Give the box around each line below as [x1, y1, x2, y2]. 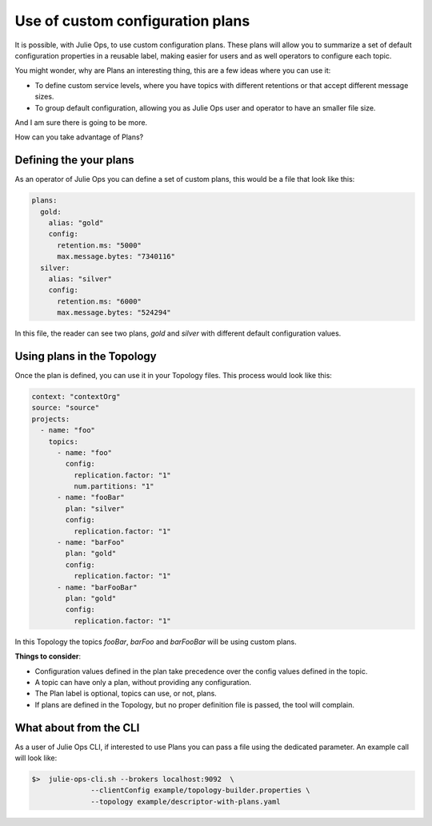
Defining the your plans [14, 153, 134, 167]
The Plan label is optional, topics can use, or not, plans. [34, 689, 218, 699]
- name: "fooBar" [57, 493, 126, 502]
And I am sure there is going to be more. [14, 117, 148, 127]
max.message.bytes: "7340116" [57, 252, 176, 261]
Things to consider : [14, 651, 82, 661]
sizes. [34, 92, 54, 102]
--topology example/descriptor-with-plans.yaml [90, 797, 281, 806]
